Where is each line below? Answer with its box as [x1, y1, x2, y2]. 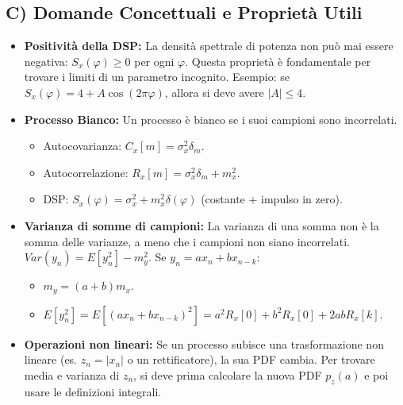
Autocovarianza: [43, 137, 122, 154]
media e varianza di [24, 366, 120, 383]
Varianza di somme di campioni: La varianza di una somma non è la [24, 217, 379, 233]
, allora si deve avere [164, 83, 264, 100]
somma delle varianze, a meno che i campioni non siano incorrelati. [24, 233, 350, 249]
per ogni [134, 52, 175, 69]
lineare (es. [24, 351, 78, 368]
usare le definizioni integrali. [24, 383, 162, 399]
